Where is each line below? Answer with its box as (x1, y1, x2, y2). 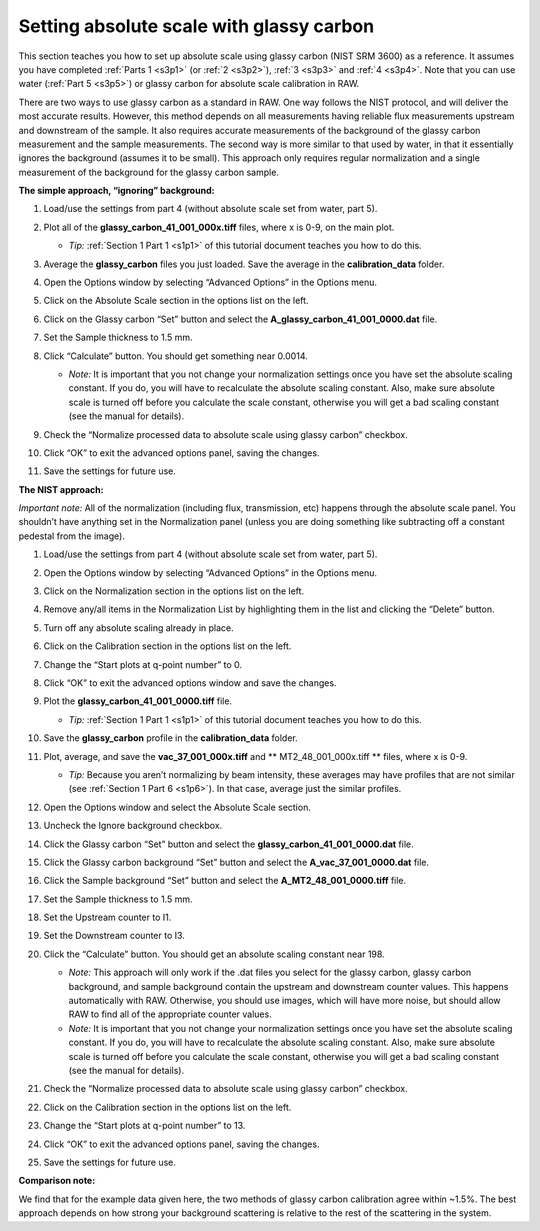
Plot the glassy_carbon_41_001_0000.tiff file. (43, 695, 233, 707)
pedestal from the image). (18, 530, 125, 542)
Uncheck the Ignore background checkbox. (43, 820, 223, 832)
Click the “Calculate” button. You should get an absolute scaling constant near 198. (43, 948, 385, 960)
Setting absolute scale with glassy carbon (18, 15, 375, 37)
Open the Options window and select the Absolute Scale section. (43, 801, 312, 813)
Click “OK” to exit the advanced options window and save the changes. (43, 677, 337, 689)
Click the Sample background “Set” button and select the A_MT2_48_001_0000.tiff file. (43, 875, 407, 887)
